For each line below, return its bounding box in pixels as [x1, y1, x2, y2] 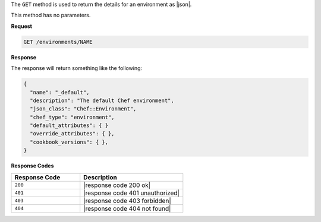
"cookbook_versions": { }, [30, 138, 109, 145]
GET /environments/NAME [23, 39, 93, 45]
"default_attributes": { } [30, 122, 109, 129]
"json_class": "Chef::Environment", [30, 106, 137, 112]
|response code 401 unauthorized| [83, 189, 180, 197]
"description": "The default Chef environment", [30, 97, 175, 104]
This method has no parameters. [11, 12, 91, 19]
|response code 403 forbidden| [83, 196, 172, 205]
